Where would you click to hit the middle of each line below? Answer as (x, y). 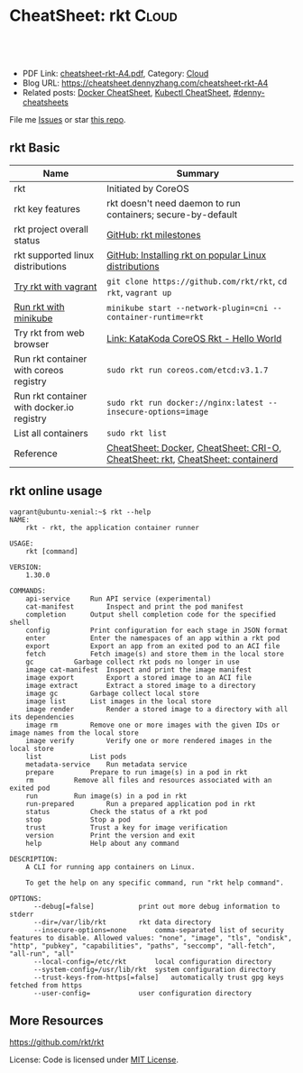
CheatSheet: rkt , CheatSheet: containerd (193, 459)
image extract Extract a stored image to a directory (141, 685)
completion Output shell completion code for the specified (151, 614)
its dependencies (42, 717)
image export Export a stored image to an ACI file (139, 677)
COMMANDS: (28, 591)
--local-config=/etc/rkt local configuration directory (152, 961)
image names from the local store (74, 733)
